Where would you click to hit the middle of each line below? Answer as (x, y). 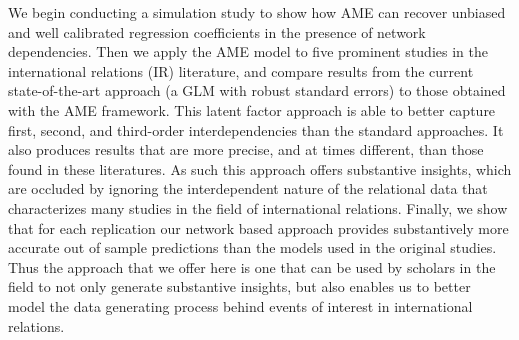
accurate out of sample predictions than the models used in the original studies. (252, 247)
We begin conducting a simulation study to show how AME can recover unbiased (257, 12)
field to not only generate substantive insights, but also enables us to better (239, 286)
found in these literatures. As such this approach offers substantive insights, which (260, 168)
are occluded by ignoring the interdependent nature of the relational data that (248, 188)
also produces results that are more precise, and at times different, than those (246, 149)
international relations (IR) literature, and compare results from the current (241, 70)
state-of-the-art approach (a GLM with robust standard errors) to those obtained (257, 90)
